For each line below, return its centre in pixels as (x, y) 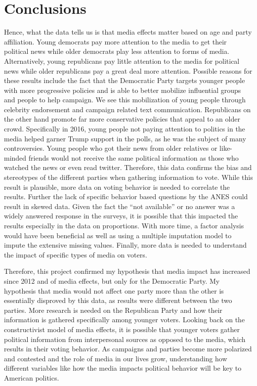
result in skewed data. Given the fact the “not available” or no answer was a (120, 206)
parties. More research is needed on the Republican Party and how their (113, 310)
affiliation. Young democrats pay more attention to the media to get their (115, 41)
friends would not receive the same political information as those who (133, 157)
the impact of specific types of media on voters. (76, 254)
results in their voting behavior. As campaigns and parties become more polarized (128, 349)
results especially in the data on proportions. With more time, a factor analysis (124, 225)
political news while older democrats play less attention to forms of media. (117, 51)
